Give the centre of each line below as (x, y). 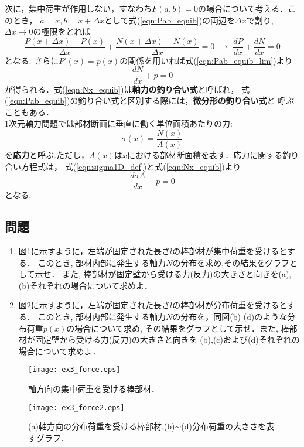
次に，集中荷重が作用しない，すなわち (78, 8)
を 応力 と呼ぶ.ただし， (47, 154)
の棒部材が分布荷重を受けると (230, 305)
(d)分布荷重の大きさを (223, 426)
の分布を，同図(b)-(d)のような (230, 316)
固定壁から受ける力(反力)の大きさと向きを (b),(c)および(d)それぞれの (167, 339)
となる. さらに (32, 60)
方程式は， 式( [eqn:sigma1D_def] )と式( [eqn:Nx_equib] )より (131, 166)
